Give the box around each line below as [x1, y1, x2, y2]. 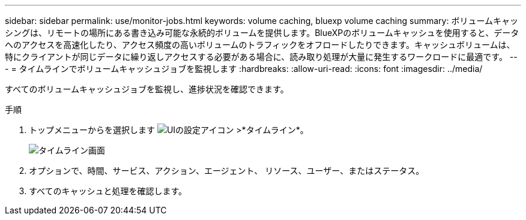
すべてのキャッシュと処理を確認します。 [29, 186, 187, 196]
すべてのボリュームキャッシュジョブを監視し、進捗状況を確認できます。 [5, 84, 289, 94]
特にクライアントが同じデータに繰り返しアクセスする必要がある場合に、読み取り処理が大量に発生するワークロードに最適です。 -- [5, 52, 518, 62]
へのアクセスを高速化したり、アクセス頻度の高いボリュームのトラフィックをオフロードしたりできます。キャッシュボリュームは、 [5, 40, 515, 50]
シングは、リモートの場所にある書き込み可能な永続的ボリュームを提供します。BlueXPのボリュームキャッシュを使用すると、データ [5, 28, 519, 38]
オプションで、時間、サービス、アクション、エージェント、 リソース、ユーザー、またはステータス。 [29, 165, 425, 176]
